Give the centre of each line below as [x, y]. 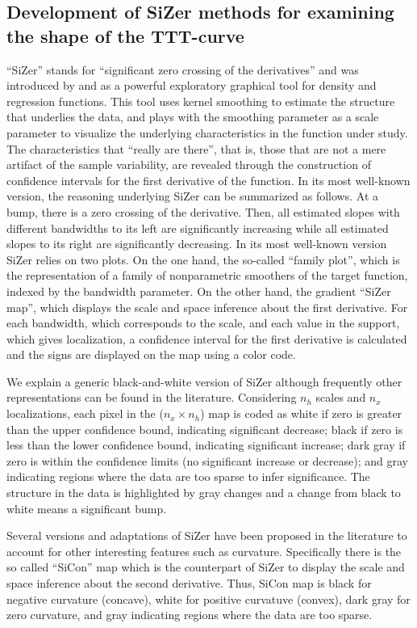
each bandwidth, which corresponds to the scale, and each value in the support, [203, 323]
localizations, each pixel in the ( [85, 413]
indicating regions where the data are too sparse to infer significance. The [188, 476]
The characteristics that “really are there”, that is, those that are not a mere [196, 148]
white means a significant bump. [87, 508]
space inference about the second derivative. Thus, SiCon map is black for [189, 583]
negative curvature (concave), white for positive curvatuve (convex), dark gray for [208, 598]
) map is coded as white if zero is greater [301, 413]
